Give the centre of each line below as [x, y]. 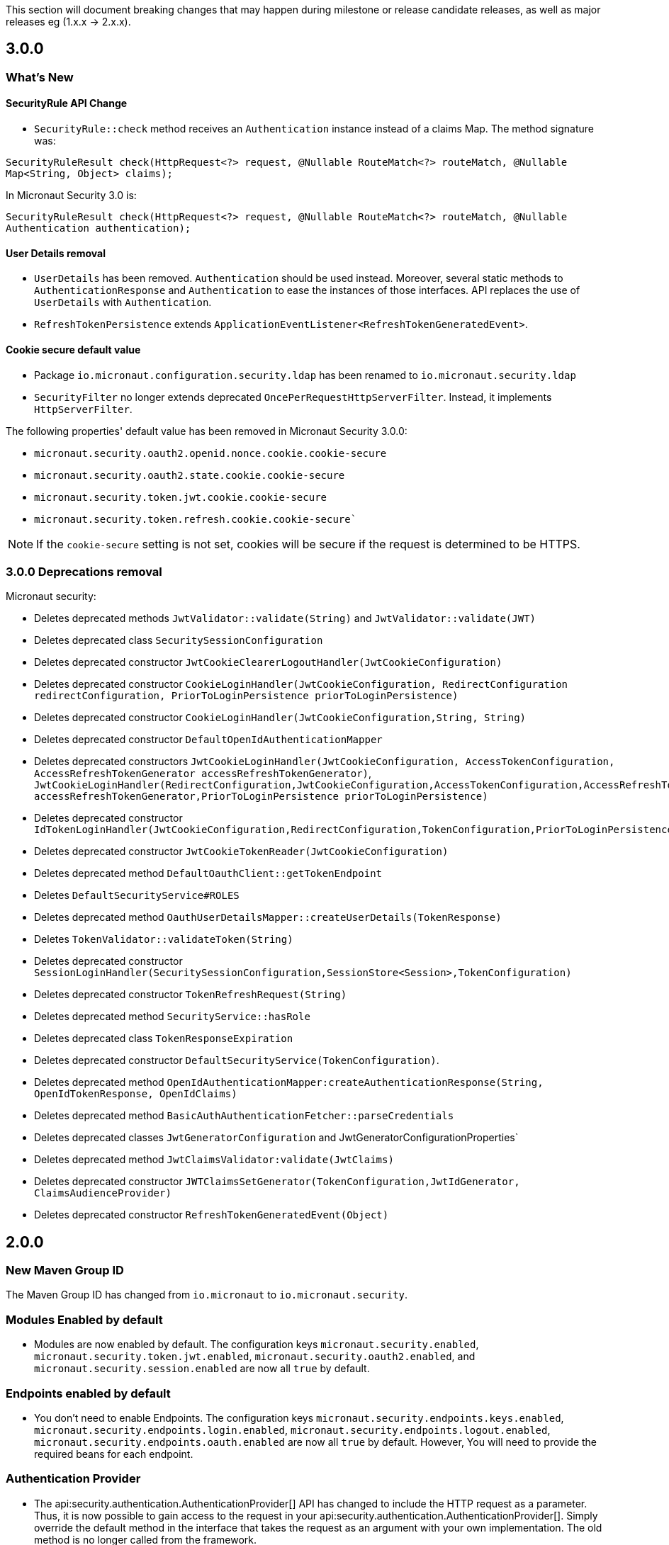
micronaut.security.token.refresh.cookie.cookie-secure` [196, 519]
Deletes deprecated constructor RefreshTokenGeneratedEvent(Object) [212, 1215]
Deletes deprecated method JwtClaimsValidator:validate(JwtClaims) [214, 1160]
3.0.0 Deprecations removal [84, 571]
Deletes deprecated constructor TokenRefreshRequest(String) [191, 995]
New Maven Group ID [65, 1270]
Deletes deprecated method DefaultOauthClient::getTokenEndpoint [208, 873]
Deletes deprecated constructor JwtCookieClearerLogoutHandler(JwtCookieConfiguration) [268, 662]
